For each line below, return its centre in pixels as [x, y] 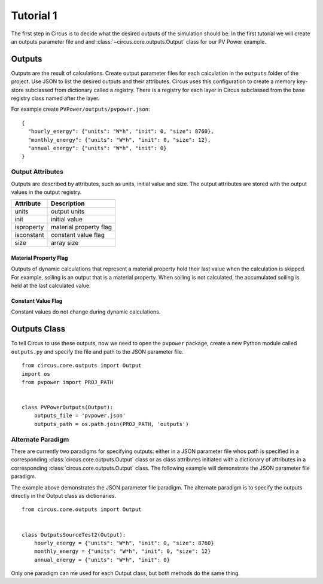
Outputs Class [38, 329]
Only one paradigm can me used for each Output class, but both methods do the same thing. [126, 573]
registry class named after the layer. [55, 98]
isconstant [29, 235]
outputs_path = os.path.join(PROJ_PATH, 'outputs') [111, 424]
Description [68, 203]
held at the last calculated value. [51, 286]
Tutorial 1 [34, 16]
